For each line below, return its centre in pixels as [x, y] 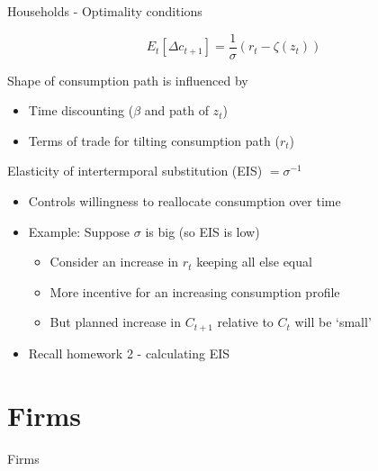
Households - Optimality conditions [105, 11]
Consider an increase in [114, 262]
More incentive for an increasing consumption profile [195, 291]
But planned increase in [115, 322]
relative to [245, 322]
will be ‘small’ [333, 322]
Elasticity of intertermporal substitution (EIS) [135, 171]
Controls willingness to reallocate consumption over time [184, 201]
